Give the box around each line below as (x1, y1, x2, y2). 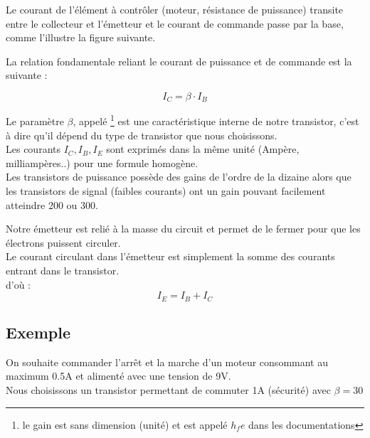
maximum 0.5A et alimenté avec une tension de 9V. (6, 368, 231, 383)
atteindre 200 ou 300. (6, 197, 98, 212)
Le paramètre (6, 114, 64, 129)
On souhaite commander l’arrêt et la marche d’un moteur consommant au (6, 354, 328, 369)
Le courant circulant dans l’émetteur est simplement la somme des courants (6, 249, 335, 264)
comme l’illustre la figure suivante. (6, 30, 156, 45)
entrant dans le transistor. (6, 263, 120, 278)
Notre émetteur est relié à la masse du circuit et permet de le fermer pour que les (6, 221, 361, 236)
